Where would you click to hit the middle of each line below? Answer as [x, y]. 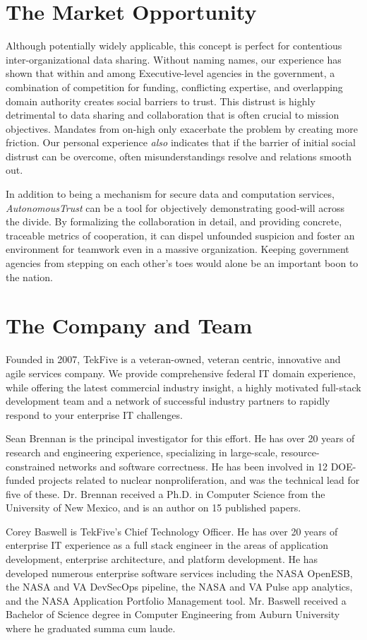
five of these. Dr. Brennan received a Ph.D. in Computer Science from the [166, 493]
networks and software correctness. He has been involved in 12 [193, 466]
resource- [300, 452]
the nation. [29, 277]
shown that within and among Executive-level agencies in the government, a [170, 73]
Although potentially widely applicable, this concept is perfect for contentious [174, 46]
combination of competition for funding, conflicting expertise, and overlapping [174, 87]
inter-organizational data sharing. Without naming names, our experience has [174, 59]
